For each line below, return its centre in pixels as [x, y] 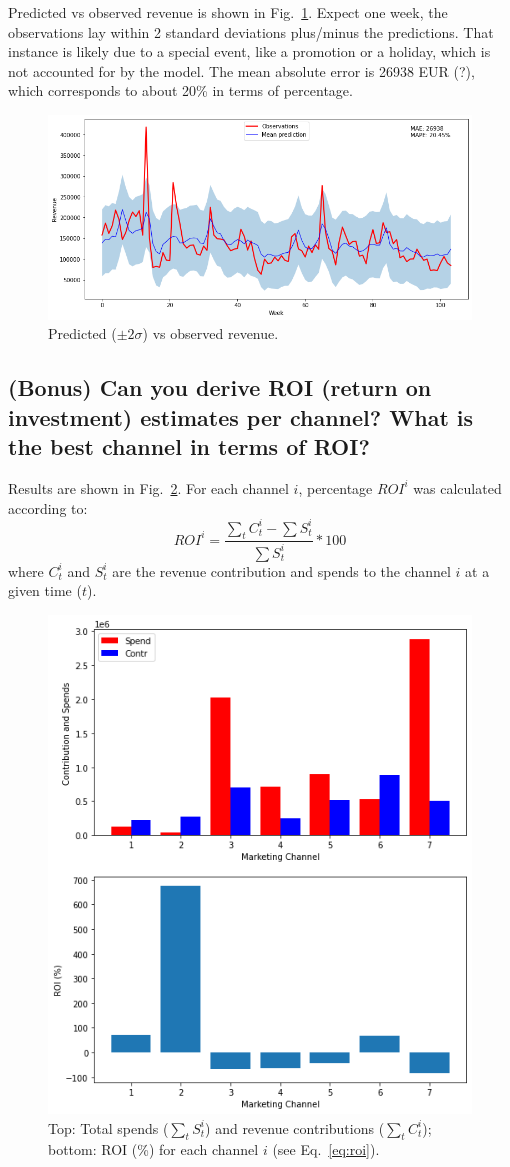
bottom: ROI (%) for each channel [153, 1149]
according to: [48, 507]
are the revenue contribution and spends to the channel [281, 570]
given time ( [45, 590]
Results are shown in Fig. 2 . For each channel [148, 487]
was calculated [457, 487]
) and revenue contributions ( [295, 1127]
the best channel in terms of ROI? [189, 446]
